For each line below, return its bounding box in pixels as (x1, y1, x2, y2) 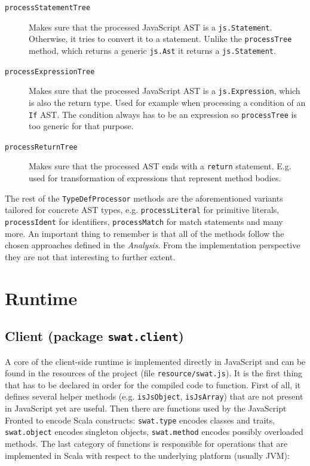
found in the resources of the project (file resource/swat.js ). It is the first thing (5, 367, 303, 379)
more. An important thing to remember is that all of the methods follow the (5, 227, 284, 239)
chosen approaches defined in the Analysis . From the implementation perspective (5, 239, 300, 251)
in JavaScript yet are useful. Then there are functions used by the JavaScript (5, 402, 287, 415)
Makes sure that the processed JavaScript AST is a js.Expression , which (29, 84, 300, 97)
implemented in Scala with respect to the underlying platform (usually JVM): (5, 449, 290, 461)
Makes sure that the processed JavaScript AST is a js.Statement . (29, 20, 272, 33)
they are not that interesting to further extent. (5, 250, 176, 263)
